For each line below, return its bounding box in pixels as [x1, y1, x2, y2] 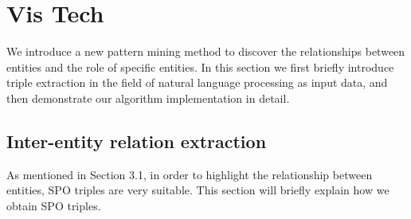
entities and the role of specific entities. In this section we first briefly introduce [6, 58, 394, 75]
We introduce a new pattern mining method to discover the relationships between [6, 43, 405, 60]
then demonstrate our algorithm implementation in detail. [6, 89, 290, 106]
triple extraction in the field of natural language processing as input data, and [6, 74, 388, 91]
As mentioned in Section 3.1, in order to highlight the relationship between [6, 166, 373, 182]
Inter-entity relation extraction [6, 128, 267, 153]
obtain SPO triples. [6, 197, 101, 213]
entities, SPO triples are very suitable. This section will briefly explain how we [6, 182, 389, 198]
